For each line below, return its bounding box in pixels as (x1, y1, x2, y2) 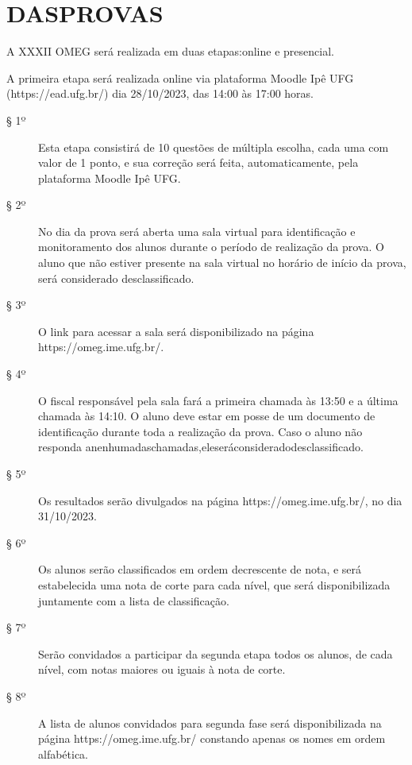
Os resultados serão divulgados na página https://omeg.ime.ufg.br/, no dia (38, 492, 402, 508)
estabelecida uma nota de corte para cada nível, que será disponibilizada (38, 576, 391, 593)
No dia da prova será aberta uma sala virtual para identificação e (38, 222, 356, 239)
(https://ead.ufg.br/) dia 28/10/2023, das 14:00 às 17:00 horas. (6, 85, 314, 102)
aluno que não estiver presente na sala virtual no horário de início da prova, (38, 254, 406, 271)
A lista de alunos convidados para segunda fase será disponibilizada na (38, 714, 382, 731)
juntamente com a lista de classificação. (38, 592, 229, 609)
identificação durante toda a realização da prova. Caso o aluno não (38, 423, 363, 439)
